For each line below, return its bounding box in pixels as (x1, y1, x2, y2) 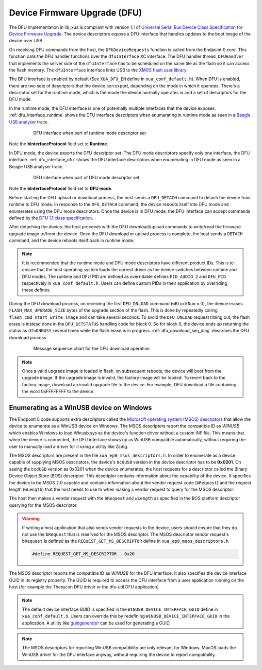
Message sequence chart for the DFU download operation (33, 345, 150, 352)
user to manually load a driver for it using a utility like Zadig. (9, 444, 129, 449)
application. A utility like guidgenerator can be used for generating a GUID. (22, 620, 171, 626)
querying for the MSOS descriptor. (9, 502, 78, 508)
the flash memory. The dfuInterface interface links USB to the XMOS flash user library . (9, 67, 188, 73)
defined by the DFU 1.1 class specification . (9, 215, 93, 221)
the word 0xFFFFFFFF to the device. (22, 389, 95, 395)
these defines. (22, 287, 51, 293)
